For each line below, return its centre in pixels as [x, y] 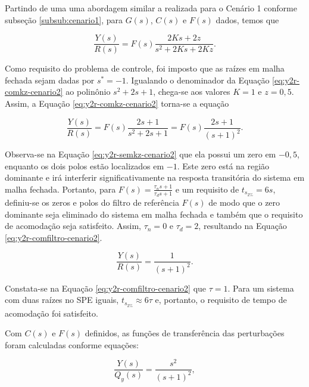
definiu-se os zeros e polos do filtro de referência [92, 202]
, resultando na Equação [243, 226]
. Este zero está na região [223, 165]
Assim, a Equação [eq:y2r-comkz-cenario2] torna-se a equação [117, 103]
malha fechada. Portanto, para [60, 189]
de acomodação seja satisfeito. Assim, [73, 226]
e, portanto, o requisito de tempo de [221, 300]
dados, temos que [247, 19]
